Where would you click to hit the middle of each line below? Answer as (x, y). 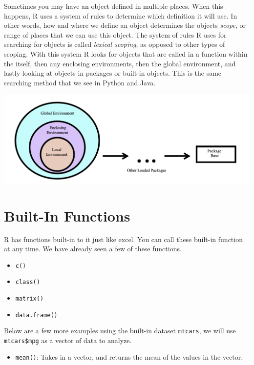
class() (28, 282)
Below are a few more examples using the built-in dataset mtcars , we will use (120, 331)
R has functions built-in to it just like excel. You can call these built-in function (123, 239)
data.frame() (36, 315)
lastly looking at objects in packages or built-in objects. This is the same (113, 73)
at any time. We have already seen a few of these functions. (93, 249)
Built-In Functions (67, 215)
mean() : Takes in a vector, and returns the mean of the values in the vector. (129, 356)
